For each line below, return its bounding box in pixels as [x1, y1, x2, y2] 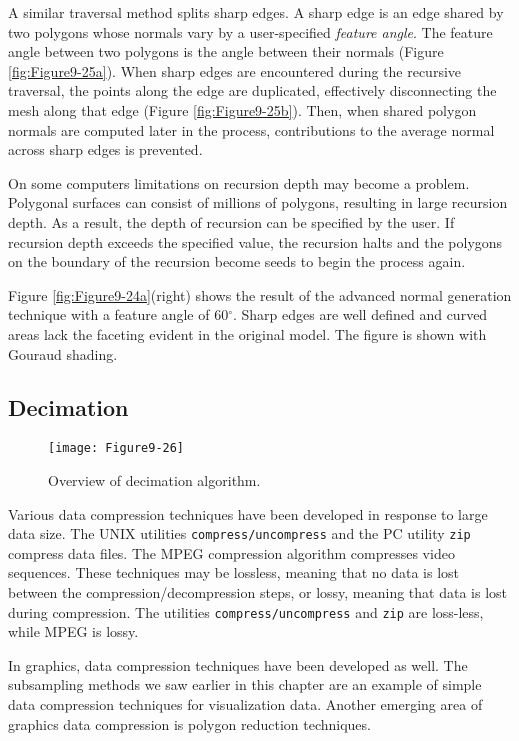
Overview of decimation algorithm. [48, 469, 261, 490]
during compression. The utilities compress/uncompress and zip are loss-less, [8, 601, 484, 622]
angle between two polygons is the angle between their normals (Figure [8, 41, 444, 62]
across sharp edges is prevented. [8, 139, 203, 160]
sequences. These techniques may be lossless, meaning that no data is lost [8, 562, 460, 583]
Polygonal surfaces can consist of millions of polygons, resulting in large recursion [8, 192, 508, 213]
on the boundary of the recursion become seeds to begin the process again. [8, 251, 466, 272]
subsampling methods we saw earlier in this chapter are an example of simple [8, 674, 482, 695]
